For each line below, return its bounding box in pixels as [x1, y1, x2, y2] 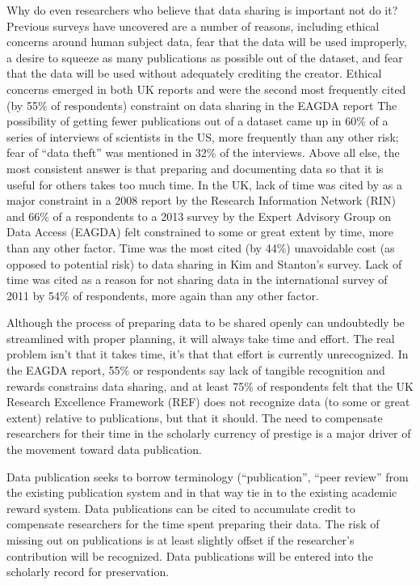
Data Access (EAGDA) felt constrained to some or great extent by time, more [6, 223, 394, 240]
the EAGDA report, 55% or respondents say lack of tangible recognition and [6, 362, 385, 379]
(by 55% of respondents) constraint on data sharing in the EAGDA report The [6, 96, 397, 113]
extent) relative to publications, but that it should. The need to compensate [6, 409, 383, 426]
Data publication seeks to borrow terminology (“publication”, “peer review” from [6, 468, 409, 485]
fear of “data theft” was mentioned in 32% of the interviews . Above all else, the [6, 144, 400, 161]
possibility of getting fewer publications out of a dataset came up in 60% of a [6, 112, 388, 129]
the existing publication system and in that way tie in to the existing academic [6, 484, 397, 501]
